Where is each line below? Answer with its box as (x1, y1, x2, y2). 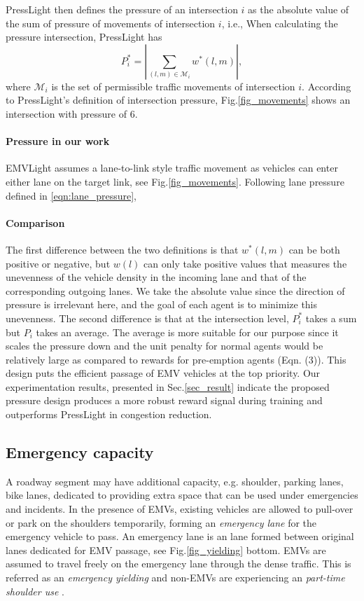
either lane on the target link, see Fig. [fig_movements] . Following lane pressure (6, 174, 344, 188)
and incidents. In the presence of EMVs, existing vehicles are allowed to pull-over (6, 502, 353, 516)
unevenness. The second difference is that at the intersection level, (6, 310, 289, 325)
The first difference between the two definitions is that (6, 242, 239, 256)
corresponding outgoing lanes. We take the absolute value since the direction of (6, 283, 345, 298)
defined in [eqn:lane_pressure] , (6, 188, 136, 202)
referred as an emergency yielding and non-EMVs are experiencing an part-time (6, 570, 345, 585)
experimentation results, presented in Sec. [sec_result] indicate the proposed (6, 379, 330, 394)
